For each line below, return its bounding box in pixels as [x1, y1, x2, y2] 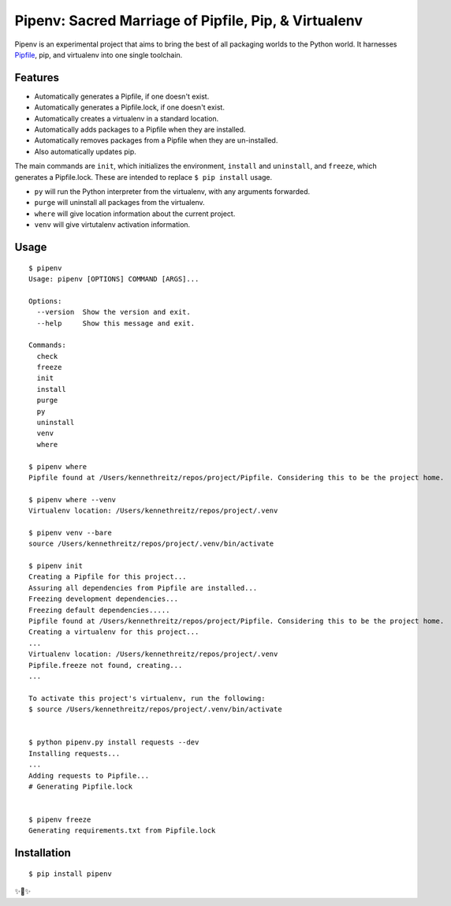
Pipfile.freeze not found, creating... [28, 661, 183, 669]
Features [14, 71, 59, 84]
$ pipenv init [28, 561, 83, 571]
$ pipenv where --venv [28, 495, 117, 504]
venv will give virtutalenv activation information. [34, 220, 191, 229]
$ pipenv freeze [28, 815, 91, 824]
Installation [14, 846, 71, 859]
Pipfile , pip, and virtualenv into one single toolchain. [14, 50, 183, 59]
